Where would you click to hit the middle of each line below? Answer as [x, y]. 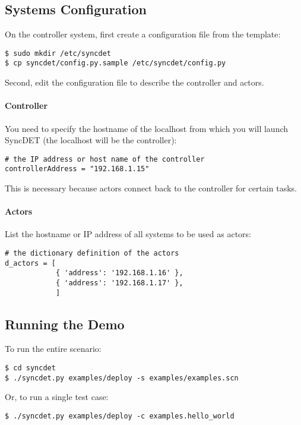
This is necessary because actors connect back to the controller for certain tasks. [151, 188]
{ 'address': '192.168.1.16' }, [119, 273]
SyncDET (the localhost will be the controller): [91, 140]
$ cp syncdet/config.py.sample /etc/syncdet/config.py [115, 63]
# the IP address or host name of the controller [105, 159]
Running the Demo [65, 324]
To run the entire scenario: [53, 349]
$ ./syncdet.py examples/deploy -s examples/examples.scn [122, 378]
